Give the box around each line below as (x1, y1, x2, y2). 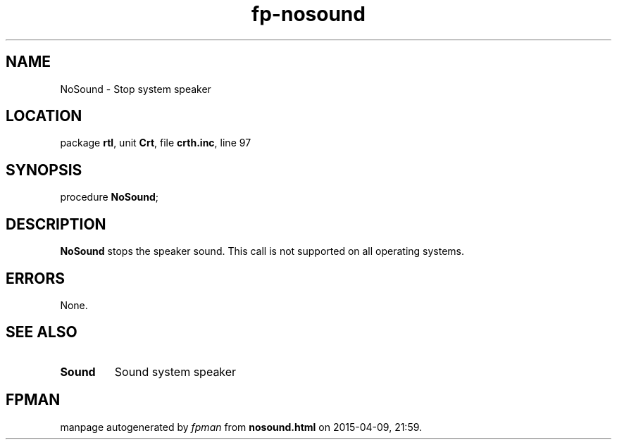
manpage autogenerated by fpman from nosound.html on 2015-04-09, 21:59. (60, 420, 423, 433)
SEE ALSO (6, 323, 77, 341)
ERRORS (6, 269, 66, 287)
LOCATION (6, 107, 82, 125)
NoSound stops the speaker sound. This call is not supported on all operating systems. (60, 245, 465, 258)
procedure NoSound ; (60, 191, 159, 203)
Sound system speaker (114, 364, 237, 379)
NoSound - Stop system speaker (60, 82, 211, 95)
